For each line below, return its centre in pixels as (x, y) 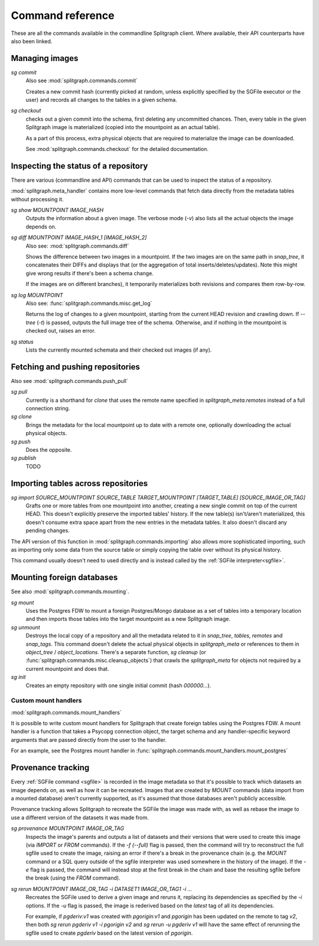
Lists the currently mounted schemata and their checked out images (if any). (119, 350)
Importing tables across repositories (79, 483)
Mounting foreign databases (64, 577)
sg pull (19, 392)
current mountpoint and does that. (67, 668)
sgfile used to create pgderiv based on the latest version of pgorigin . (109, 933)
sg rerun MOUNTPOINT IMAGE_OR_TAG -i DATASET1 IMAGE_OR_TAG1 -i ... (102, 889)
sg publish (24, 458)
